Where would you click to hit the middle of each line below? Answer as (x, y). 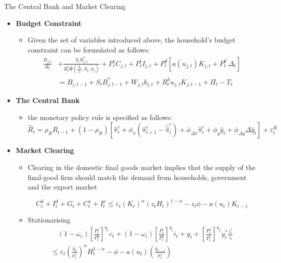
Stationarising (49, 220)
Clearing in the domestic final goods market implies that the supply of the (141, 167)
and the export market (62, 187)
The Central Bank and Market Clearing (65, 6)
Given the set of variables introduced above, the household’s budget (131, 40)
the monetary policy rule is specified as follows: (100, 117)
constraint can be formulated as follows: (89, 49)
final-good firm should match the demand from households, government (137, 177)
